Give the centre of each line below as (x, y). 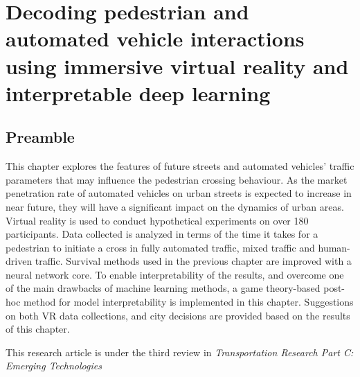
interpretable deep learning (138, 93)
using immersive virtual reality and (177, 65)
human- (334, 247)
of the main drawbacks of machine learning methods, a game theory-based (163, 288)
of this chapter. (38, 329)
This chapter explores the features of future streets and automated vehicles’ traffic (180, 166)
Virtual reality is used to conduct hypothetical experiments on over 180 (157, 220)
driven (19, 261)
